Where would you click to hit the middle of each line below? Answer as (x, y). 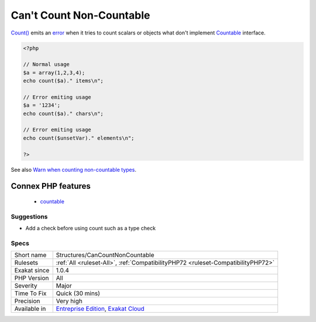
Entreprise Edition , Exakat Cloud (100, 309)
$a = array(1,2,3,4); (54, 72)
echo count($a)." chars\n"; (63, 113)
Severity (26, 286)
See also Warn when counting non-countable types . (74, 169)
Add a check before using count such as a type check (91, 228)
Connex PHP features (51, 186)
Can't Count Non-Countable (80, 15)
